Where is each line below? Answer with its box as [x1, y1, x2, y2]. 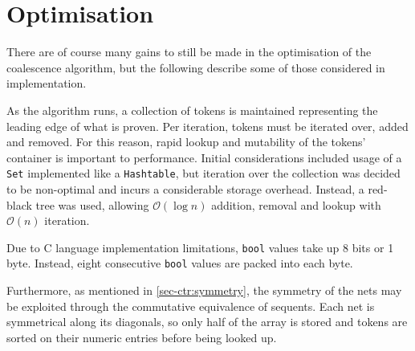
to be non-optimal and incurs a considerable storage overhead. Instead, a [6, 180, 364, 197]
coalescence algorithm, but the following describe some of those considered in [6, 59, 385, 76]
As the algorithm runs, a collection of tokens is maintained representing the [6, 101, 378, 118]
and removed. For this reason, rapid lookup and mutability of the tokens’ [6, 133, 366, 150]
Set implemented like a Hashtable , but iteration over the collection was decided [6, 165, 401, 182]
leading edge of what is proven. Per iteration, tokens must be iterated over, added [6, 117, 409, 134]
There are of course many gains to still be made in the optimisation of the [6, 43, 372, 60]
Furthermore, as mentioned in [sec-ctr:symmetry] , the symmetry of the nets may [6, 282, 402, 299]
